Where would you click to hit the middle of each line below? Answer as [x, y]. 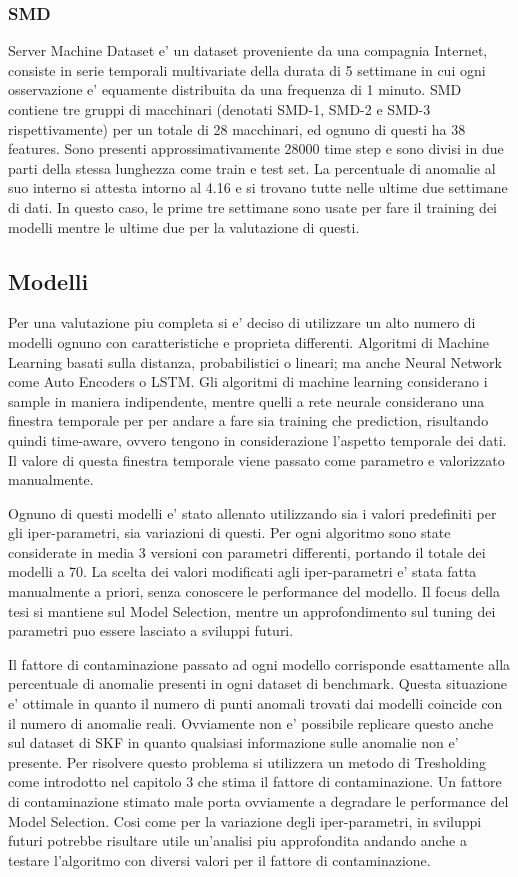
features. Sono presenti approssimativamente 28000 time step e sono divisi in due [256, 148]
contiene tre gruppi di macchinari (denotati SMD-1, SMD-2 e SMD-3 [219, 109]
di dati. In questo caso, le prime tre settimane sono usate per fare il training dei [253, 206]
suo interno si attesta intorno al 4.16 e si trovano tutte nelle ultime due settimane [258, 187]
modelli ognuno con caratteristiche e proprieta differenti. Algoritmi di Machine [248, 341]
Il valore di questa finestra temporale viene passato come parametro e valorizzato [256, 459]
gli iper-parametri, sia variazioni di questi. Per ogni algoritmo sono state [229, 532]
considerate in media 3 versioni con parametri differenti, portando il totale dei [247, 551]
